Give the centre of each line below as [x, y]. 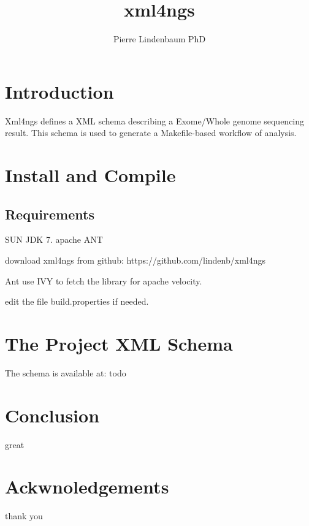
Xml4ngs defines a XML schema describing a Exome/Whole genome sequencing [155, 120]
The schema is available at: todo [66, 372]
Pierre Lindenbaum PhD [159, 39]
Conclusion [52, 415]
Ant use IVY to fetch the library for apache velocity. [104, 280]
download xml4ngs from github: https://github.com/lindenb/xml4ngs [135, 260]
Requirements [50, 214]
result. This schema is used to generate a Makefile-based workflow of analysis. [151, 133]
